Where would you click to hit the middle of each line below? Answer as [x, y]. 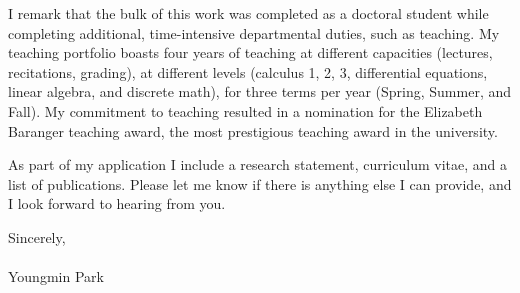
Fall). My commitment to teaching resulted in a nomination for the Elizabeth [245, 110]
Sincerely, [37, 236]
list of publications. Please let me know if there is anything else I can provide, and [260, 183]
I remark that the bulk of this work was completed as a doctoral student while [248, 13]
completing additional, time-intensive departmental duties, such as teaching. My [254, 32]
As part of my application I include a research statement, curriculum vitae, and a [257, 164]
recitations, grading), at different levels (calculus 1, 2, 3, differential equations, [248, 71]
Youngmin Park [56, 276]
